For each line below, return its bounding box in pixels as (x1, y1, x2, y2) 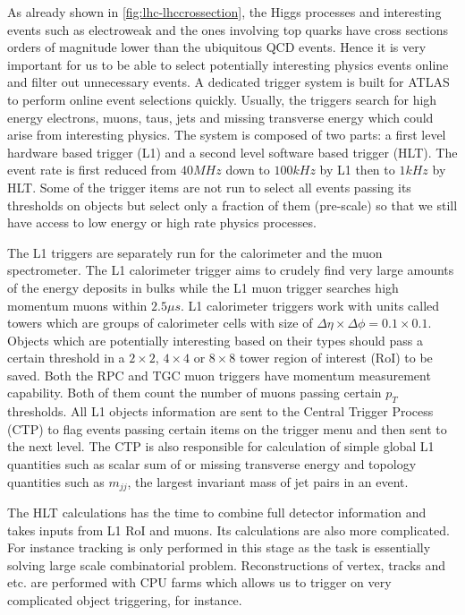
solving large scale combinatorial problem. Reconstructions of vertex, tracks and (7, 555, 446, 574)
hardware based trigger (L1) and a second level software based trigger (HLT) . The (7, 142, 458, 161)
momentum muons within (7, 295, 148, 314)
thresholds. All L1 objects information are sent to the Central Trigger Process (7, 402, 434, 421)
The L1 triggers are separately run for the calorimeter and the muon (7, 243, 383, 261)
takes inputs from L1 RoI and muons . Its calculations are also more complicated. (7, 520, 450, 539)
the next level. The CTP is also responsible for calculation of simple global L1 (7, 437, 435, 456)
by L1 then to (319, 160, 395, 179)
